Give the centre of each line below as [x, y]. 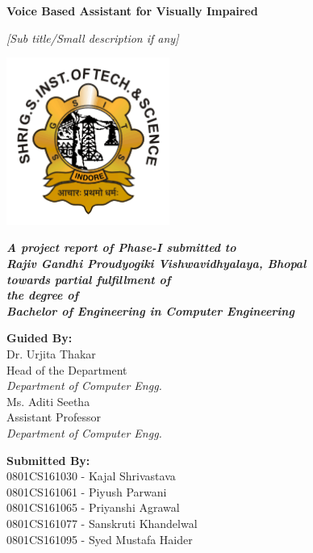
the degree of [43, 295]
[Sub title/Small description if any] [93, 38]
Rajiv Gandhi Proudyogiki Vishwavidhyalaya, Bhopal [156, 264]
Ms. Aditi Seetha [48, 401]
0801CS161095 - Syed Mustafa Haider [100, 539]
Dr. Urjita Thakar [51, 353]
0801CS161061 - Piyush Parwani [87, 491]
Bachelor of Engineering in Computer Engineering [150, 310]
